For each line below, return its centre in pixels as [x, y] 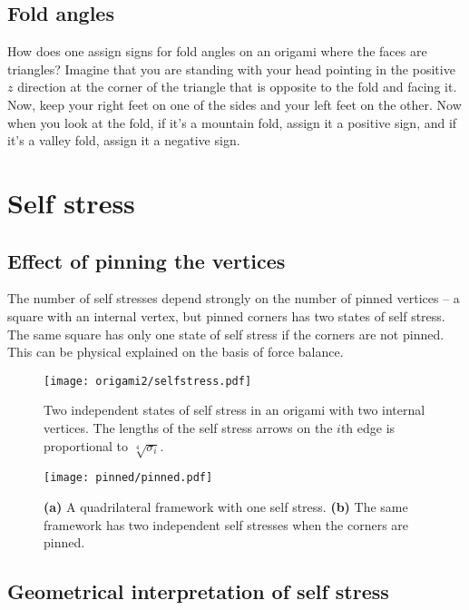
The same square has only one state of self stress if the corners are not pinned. [226, 334]
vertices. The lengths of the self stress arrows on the [188, 427]
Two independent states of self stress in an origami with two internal [234, 410]
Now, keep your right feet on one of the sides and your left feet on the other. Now [234, 104]
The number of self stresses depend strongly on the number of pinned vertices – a [234, 298]
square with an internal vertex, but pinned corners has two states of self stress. [226, 315]
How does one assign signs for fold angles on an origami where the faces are [217, 51]
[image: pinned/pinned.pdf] [128, 478]
